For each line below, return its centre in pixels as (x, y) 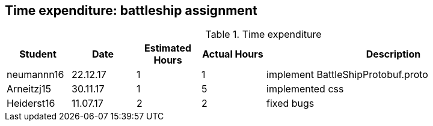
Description (393, 54)
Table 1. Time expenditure (263, 34)
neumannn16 (35, 75)
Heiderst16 (31, 103)
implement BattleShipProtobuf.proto (347, 75)
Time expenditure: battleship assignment (131, 10)
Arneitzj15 (29, 89)
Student (38, 54)
